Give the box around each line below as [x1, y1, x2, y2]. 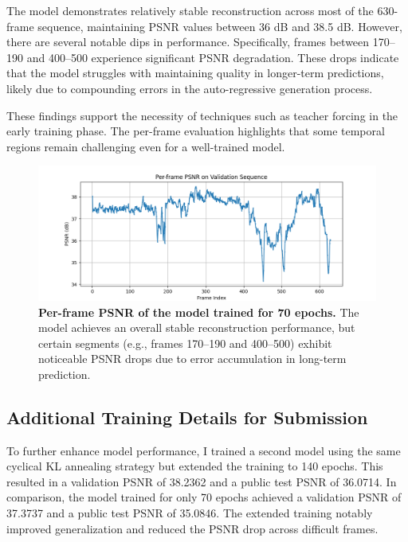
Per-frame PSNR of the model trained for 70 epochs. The [38, 303, 359, 320]
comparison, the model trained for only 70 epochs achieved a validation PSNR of [6, 489, 402, 505]
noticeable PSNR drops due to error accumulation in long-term [38, 350, 347, 367]
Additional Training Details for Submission [6, 404, 368, 429]
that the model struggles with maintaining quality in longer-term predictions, [6, 64, 384, 81]
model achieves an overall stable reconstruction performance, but [38, 319, 355, 336]
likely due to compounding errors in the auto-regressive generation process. [6, 80, 373, 96]
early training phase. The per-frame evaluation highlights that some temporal [6, 123, 385, 139]
